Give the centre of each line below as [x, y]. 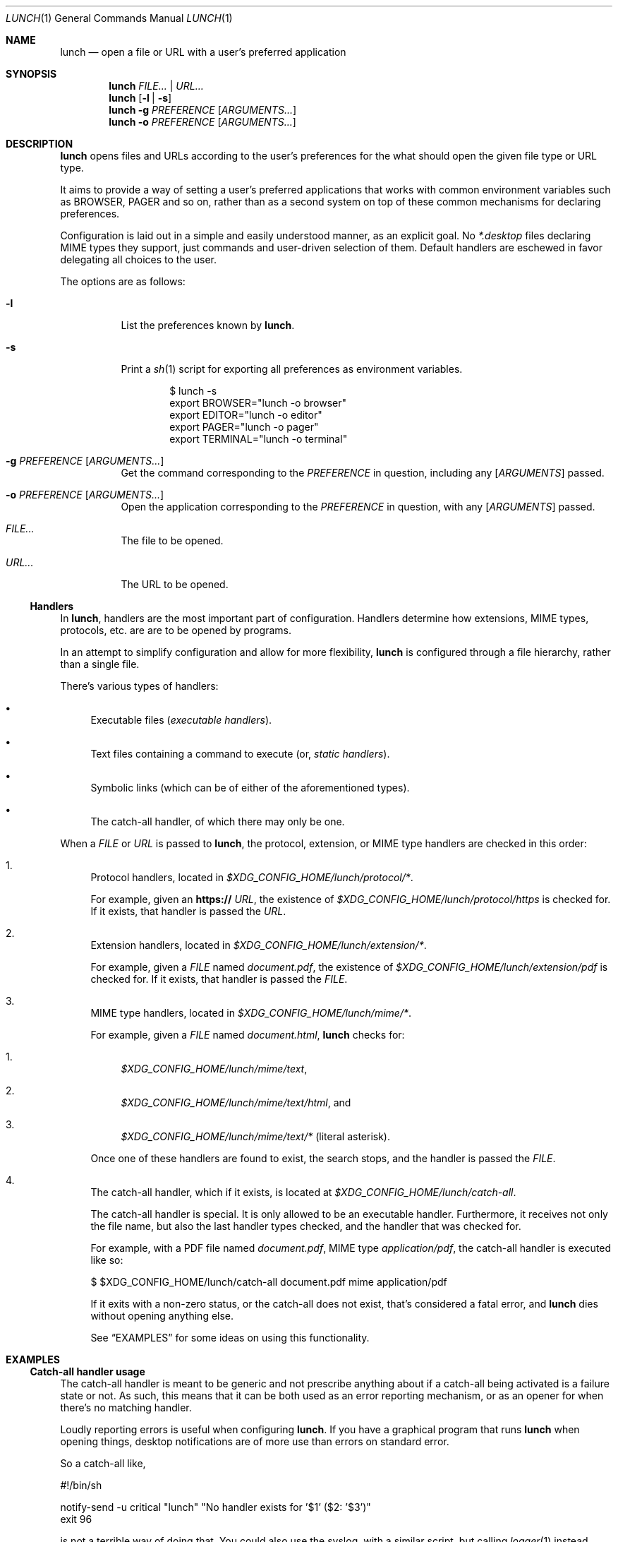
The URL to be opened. [175, 584]
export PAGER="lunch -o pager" [244, 427]
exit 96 [76, 1519]
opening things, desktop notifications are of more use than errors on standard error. [255, 1441]
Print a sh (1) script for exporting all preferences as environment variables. [292, 369]
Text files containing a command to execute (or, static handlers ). [240, 754]
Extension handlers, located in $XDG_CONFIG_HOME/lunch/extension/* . [259, 945]
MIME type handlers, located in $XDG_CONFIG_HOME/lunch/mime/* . [251, 1013]
